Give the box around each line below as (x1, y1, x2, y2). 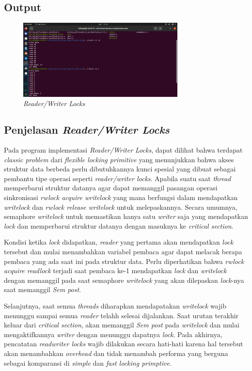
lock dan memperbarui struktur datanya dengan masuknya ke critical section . (4, 220, 234, 231)
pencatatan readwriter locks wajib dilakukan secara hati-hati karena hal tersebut (4, 339, 243, 349)
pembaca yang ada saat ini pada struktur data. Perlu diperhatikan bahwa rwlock (4, 256, 244, 266)
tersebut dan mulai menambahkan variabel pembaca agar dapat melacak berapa (4, 247, 242, 256)
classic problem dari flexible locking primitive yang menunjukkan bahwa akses (4, 154, 234, 164)
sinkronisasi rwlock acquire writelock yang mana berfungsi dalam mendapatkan (4, 192, 238, 202)
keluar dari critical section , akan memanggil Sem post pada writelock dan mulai (4, 320, 239, 330)
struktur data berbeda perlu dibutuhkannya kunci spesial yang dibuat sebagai (4, 164, 236, 174)
